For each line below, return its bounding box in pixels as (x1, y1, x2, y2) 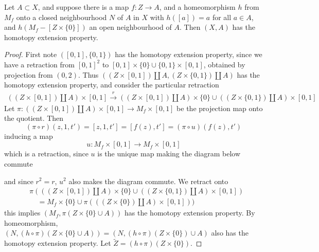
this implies (4, 207, 41, 218)
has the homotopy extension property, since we (115, 49, 262, 60)
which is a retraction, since (4, 148, 88, 159)
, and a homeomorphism (159, 2, 236, 12)
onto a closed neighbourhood (16, 11, 107, 22)
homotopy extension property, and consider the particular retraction (4, 79, 219, 90)
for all (212, 11, 232, 22)
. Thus (78, 69, 99, 80)
